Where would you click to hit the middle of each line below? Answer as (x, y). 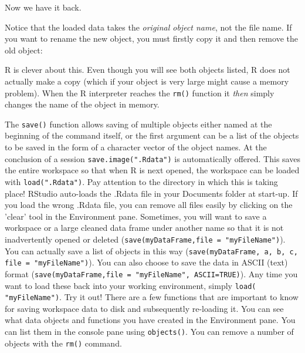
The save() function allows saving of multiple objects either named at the (138, 124)
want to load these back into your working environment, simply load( (131, 285)
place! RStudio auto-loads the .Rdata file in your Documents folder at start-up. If (151, 193)
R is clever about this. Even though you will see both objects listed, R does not (148, 70)
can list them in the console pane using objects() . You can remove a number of (149, 332)
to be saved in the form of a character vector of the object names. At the (136, 147)
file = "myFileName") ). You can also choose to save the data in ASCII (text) (146, 262)
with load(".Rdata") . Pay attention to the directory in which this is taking (141, 181)
